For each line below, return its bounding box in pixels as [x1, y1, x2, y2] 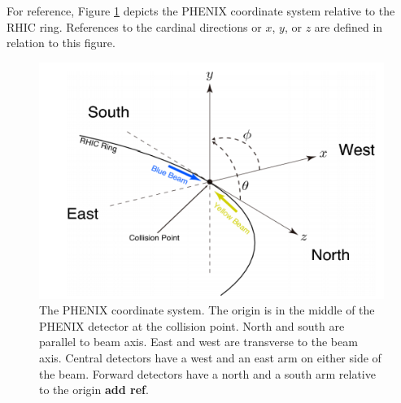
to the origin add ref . [39, 381, 149, 398]
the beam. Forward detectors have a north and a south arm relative [39, 365, 376, 382]
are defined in [314, 18, 383, 35]
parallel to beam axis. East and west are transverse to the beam [39, 333, 358, 350]
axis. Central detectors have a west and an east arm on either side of [39, 349, 381, 366]
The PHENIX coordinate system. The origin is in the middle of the [39, 301, 375, 318]
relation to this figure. [7, 34, 116, 51]
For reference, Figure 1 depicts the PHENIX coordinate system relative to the [7, 2, 395, 19]
